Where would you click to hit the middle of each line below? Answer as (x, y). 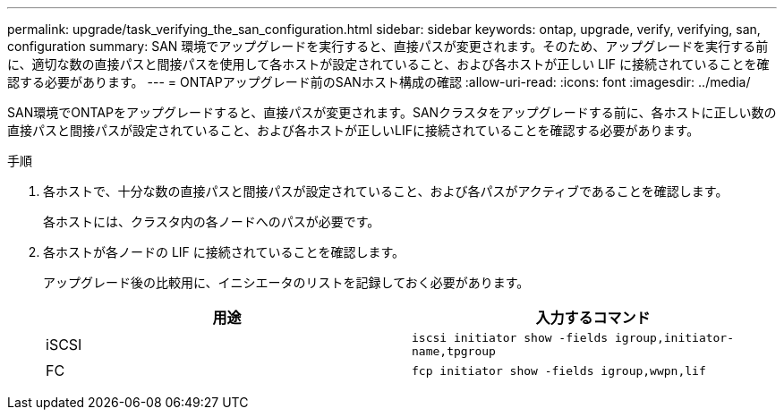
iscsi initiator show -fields (510, 338)
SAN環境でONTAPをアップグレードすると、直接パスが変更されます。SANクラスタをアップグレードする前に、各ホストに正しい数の (392, 112)
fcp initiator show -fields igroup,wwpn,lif (559, 370)
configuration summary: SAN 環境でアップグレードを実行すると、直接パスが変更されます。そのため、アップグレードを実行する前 (388, 46)
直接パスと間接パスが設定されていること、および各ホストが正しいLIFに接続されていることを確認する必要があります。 (354, 130)
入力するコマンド (593, 318)
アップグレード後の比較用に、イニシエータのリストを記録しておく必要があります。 (286, 282)
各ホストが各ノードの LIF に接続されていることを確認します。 (224, 252)
